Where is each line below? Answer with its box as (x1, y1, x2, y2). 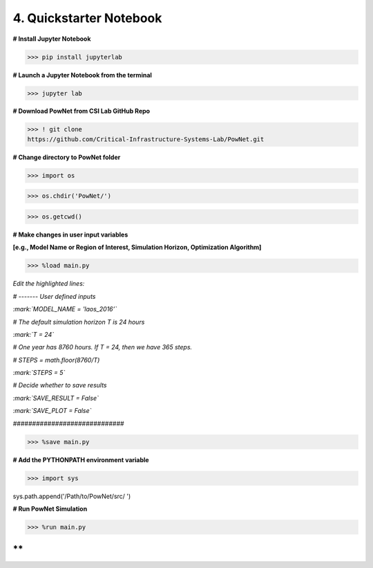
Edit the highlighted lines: (12, 280, 85, 288)
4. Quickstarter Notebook (12, 10, 162, 26)
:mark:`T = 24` (12, 330, 55, 338)
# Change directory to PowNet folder (12, 153, 121, 161)
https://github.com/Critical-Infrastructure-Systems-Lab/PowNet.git (27, 135, 265, 143)
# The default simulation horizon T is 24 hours (12, 318, 145, 326)
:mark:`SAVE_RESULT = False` (12, 394, 99, 402)
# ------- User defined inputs (12, 292, 96, 300)
